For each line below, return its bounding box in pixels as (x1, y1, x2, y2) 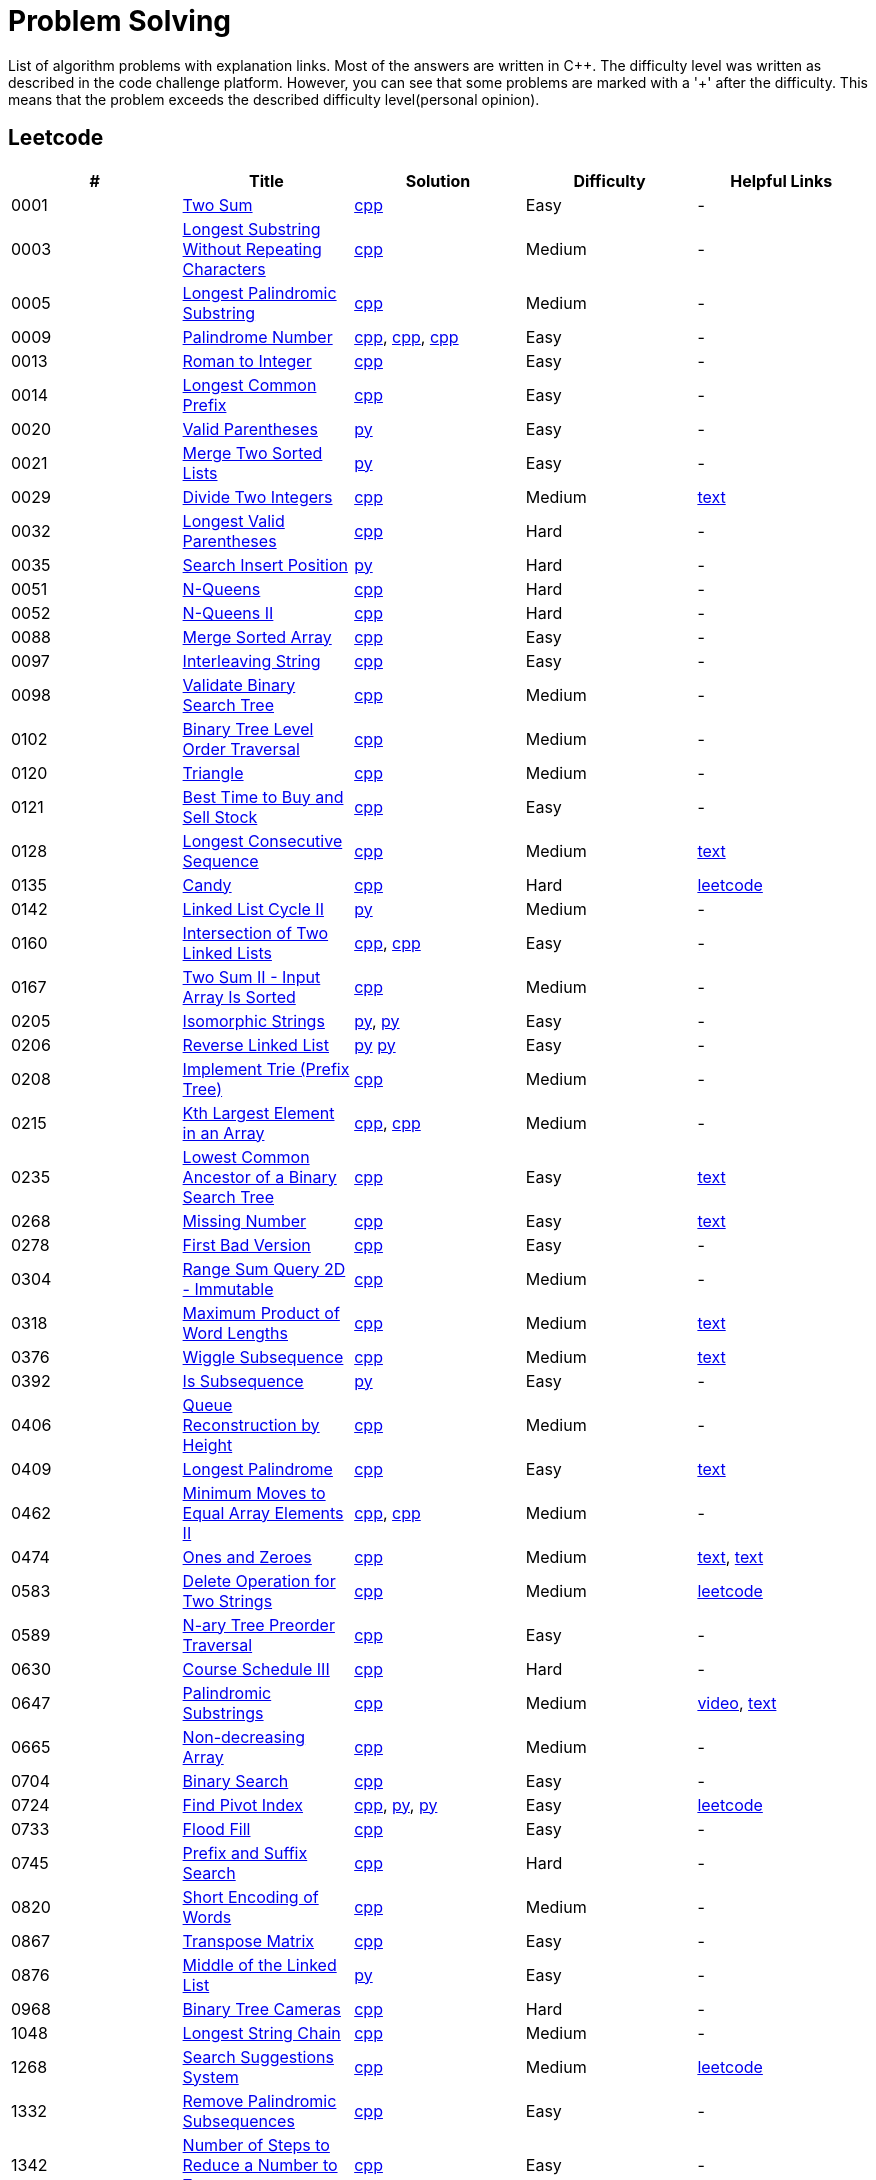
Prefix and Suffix (182, 1842, 308, 1863)
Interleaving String (182, 650, 321, 671)
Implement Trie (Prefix (182, 1058, 350, 1079)
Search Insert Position (182, 554, 348, 575)
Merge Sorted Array (182, 626, 332, 647)
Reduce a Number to (182, 2154, 338, 2175)
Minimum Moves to (182, 1482, 326, 1503)
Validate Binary (182, 674, 296, 695)
